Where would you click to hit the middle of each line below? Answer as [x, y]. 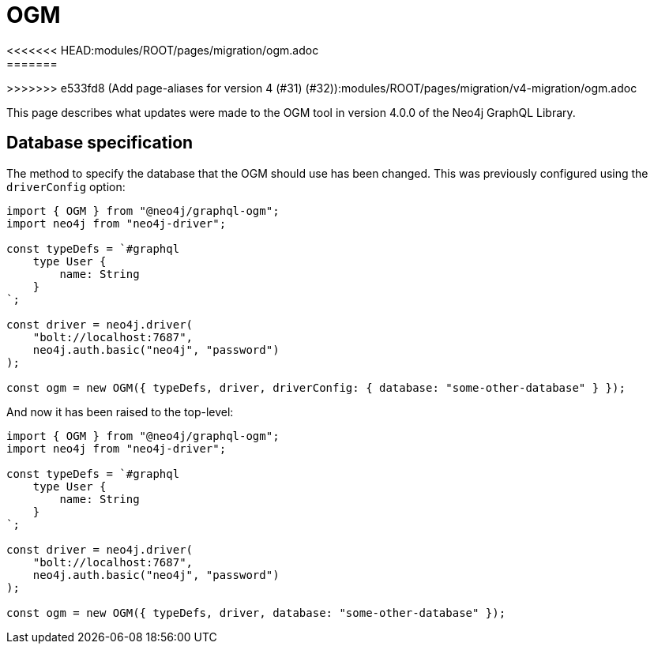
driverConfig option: [66, 186]
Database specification [100, 143]
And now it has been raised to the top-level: [120, 411]
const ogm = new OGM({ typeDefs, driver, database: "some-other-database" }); [256, 612]
